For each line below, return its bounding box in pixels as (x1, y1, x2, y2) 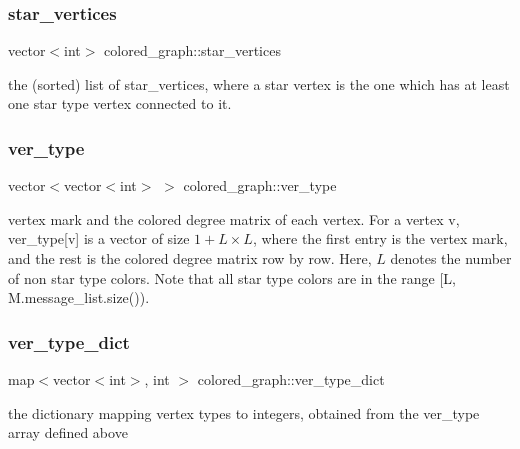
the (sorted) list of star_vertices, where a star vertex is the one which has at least (8, 73, 510, 94)
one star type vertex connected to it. (8, 93, 232, 114)
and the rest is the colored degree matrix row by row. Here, (8, 248, 372, 268)
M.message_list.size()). (8, 287, 150, 308)
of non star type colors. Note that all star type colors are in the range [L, (8, 267, 456, 288)
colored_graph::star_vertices (104, 40, 281, 61)
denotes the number (390, 248, 512, 268)
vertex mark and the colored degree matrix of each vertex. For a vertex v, (8, 208, 460, 229)
